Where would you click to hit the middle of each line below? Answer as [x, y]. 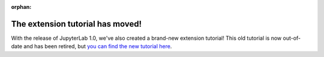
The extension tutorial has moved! [76, 24]
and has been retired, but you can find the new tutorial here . [97, 46]
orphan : [21, 7]
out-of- [292, 38]
